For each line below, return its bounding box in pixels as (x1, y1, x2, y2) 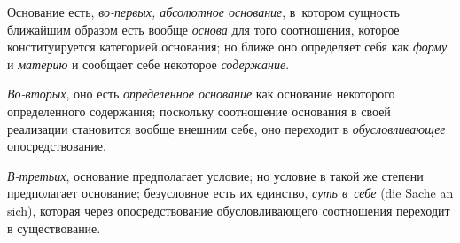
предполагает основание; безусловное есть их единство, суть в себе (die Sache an (7, 184, 454, 202)
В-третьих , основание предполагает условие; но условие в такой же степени (7, 166, 424, 184)
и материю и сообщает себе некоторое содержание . (7, 54, 290, 73)
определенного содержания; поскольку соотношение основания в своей (7, 101, 391, 120)
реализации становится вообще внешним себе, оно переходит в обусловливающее (7, 119, 446, 137)
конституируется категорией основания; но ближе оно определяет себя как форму (7, 37, 448, 56)
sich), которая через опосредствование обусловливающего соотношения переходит (7, 200, 450, 219)
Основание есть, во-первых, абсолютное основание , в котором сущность (7, 3, 400, 20)
